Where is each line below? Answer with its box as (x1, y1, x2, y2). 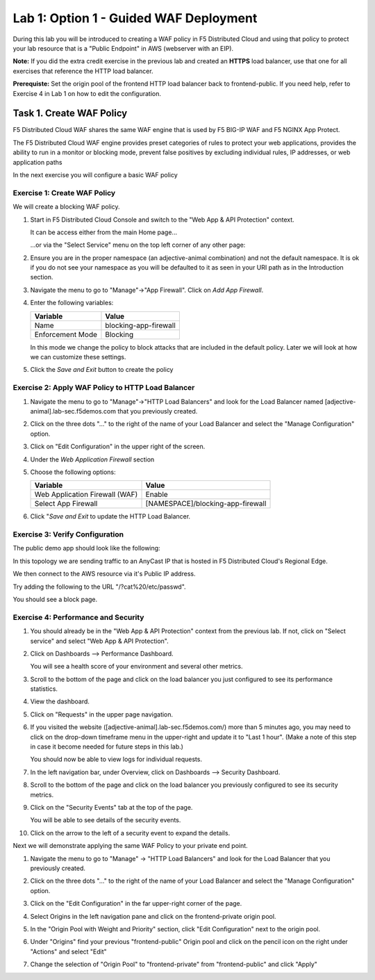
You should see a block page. (12, 595, 98, 603)
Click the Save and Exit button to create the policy (30, 366, 174, 374)
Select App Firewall (34, 499, 98, 509)
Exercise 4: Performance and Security (12, 612, 144, 622)
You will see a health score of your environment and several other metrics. (30, 662, 243, 671)
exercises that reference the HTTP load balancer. (12, 67, 153, 75)
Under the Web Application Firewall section (30, 455, 155, 464)
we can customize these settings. (30, 353, 126, 361)
